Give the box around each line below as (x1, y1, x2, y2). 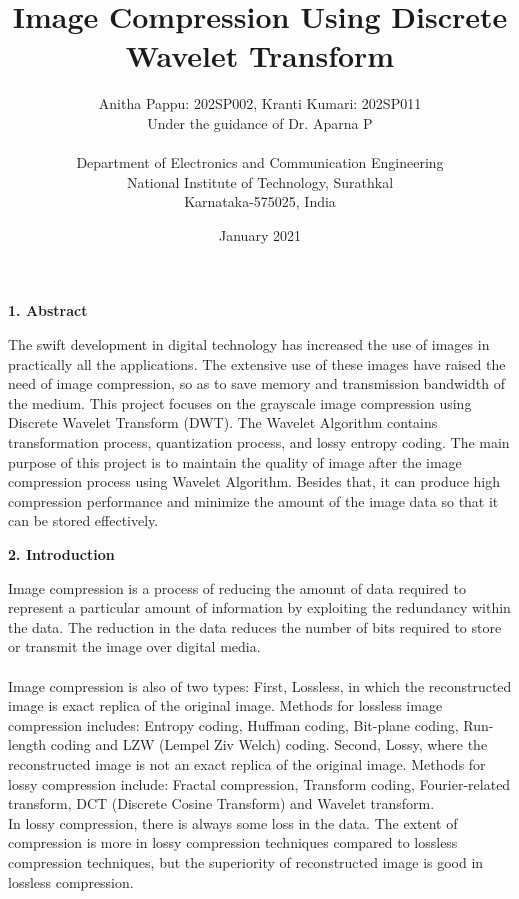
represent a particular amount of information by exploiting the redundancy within (8, 597, 511, 618)
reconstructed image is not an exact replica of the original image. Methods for (8, 753, 486, 774)
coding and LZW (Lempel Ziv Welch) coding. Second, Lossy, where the (50, 734, 488, 755)
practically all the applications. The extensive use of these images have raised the (8, 353, 506, 374)
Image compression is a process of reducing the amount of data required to (8, 577, 466, 598)
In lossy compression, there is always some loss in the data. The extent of (8, 812, 458, 833)
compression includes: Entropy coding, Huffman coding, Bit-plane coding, (8, 714, 459, 735)
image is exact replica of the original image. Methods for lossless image (8, 695, 443, 716)
